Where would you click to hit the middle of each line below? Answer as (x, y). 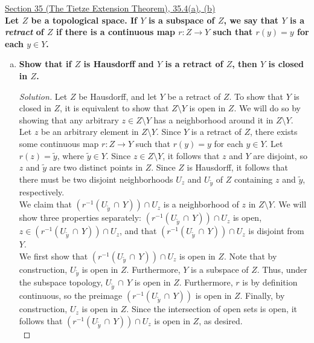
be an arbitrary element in (90, 132)
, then (245, 64)
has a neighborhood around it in (213, 119)
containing (253, 179)
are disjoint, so (280, 155)
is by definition (270, 282)
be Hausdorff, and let (118, 96)
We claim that (45, 204)
